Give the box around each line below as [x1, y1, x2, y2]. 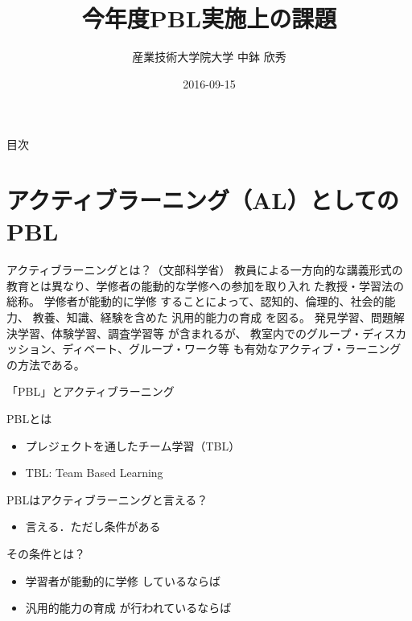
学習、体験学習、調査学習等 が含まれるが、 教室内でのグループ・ [17, 324, 363, 341]
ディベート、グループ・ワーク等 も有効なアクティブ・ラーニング [62, 340, 402, 357]
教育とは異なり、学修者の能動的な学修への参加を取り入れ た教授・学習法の [6, 277, 405, 294]
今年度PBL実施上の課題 [81, 2, 337, 35]
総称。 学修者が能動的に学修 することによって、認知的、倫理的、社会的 [6, 293, 385, 310]
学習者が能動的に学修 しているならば [25, 572, 221, 589]
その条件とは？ [6, 545, 85, 561]
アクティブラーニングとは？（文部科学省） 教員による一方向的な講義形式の [6, 261, 403, 278]
